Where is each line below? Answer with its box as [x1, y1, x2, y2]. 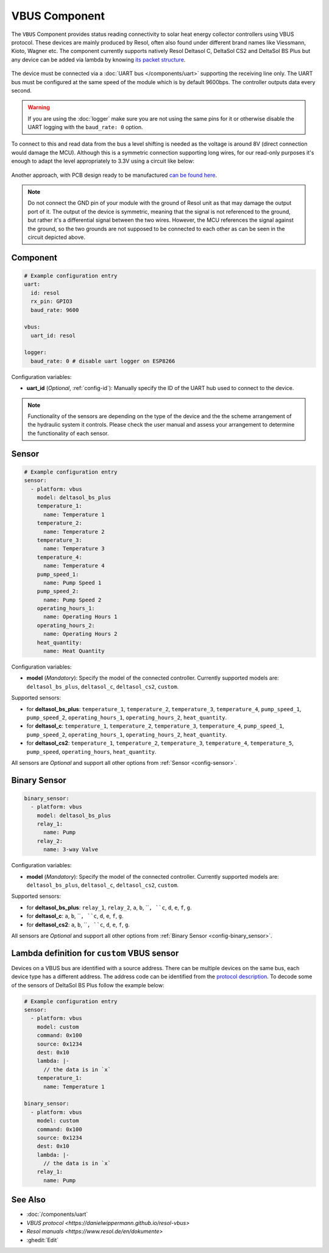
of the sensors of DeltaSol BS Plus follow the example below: [11, 981, 164, 989]
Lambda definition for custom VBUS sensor [11, 948, 179, 958]
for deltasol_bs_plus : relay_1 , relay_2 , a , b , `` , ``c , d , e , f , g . [26, 904, 192, 911]
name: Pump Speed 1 [43, 579, 102, 586]
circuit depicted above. [27, 233, 85, 241]
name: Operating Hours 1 [43, 613, 118, 620]
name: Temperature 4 [43, 563, 105, 569]
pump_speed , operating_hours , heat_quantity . [26, 748, 157, 755]
